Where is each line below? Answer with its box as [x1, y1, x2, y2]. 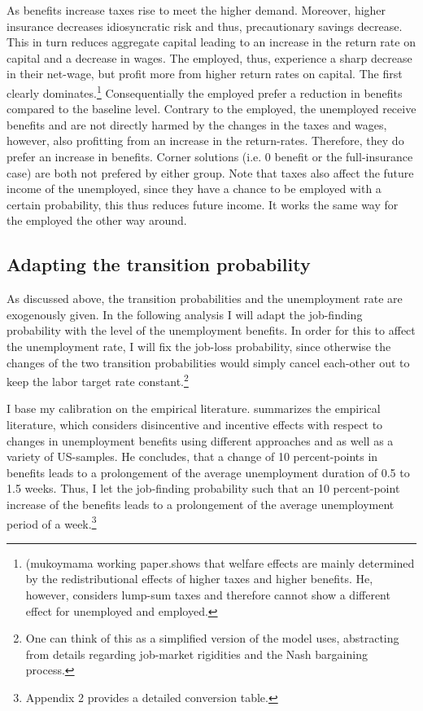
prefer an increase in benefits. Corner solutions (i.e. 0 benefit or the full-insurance [7, 148, 413, 165]
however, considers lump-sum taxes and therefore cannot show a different [25, 586, 390, 603]
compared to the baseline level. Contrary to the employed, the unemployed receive [7, 100, 416, 117]
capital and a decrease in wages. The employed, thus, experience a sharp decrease [7, 49, 412, 66]
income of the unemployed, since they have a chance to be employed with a [7, 180, 382, 197]
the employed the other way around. [7, 212, 187, 229]
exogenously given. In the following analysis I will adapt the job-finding [7, 305, 363, 323]
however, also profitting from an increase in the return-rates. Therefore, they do [7, 132, 404, 149]
